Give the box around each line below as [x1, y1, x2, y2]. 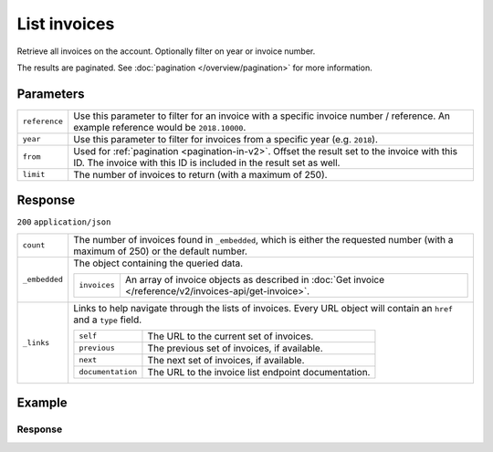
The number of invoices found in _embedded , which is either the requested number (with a [73, 233, 454, 246]
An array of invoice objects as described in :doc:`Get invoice [124, 273, 385, 286]
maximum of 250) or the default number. [73, 245, 248, 258]
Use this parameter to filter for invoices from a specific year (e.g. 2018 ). [73, 132, 379, 145]
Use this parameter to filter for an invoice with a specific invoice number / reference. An [73, 110, 451, 122]
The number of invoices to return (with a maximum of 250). [73, 168, 328, 181]
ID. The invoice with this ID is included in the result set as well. [73, 156, 341, 169]
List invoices [16, 14, 115, 34]
